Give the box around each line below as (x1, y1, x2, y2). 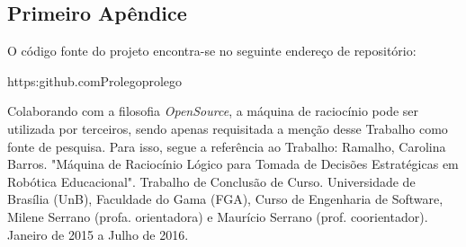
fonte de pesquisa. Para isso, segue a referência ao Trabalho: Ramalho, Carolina (7, 137, 446, 155)
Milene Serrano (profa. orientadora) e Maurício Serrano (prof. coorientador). (7, 207, 428, 225)
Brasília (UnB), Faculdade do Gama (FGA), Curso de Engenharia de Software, (7, 190, 444, 208)
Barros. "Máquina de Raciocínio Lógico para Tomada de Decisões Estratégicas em (7, 154, 459, 173)
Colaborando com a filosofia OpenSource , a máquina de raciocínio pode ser (7, 101, 419, 120)
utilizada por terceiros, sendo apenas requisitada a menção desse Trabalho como (7, 119, 448, 137)
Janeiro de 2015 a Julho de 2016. (7, 225, 189, 243)
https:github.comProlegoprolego (7, 71, 183, 90)
